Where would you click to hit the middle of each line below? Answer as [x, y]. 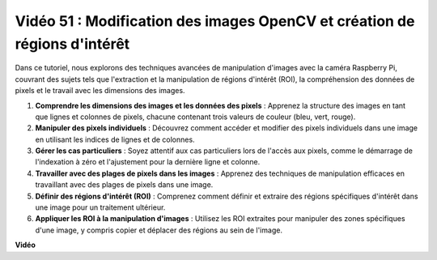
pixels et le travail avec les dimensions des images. [100, 91]
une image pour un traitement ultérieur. [100, 207]
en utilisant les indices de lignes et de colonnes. [115, 139]
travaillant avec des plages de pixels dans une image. [124, 185]
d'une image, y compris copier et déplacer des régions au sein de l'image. [159, 230]
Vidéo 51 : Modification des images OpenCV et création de [215, 21]
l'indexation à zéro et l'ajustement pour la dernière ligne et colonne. [148, 162]
